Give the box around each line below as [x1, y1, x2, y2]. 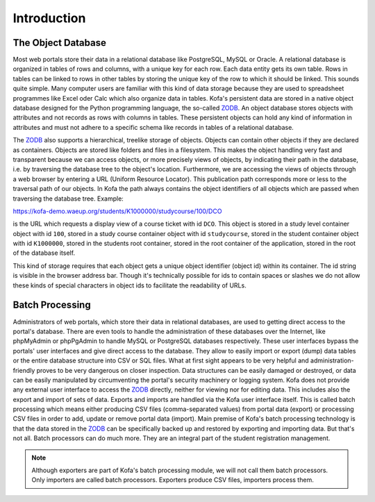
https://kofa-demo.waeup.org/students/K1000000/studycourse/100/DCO [12, 207, 222, 215]
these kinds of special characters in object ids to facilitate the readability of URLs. [12, 281, 247, 290]
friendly [12, 366, 35, 374]
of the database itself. [12, 249, 76, 257]
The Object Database [12, 37, 107, 49]
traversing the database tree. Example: [12, 194, 124, 203]
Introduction [12, 10, 86, 26]
